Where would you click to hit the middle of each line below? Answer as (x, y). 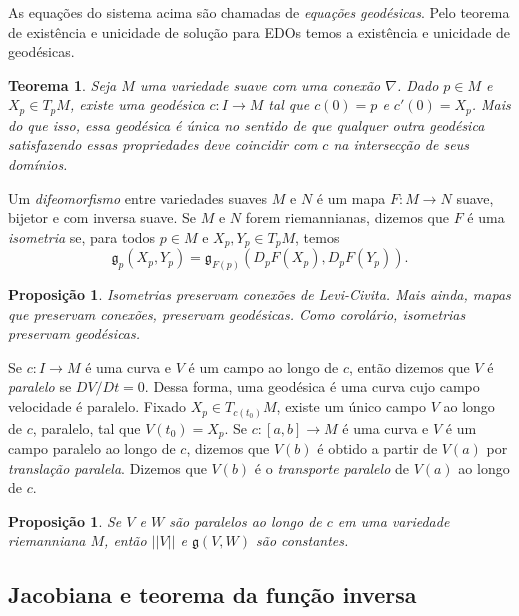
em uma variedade (393, 520)
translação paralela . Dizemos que (107, 467)
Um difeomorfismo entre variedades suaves (138, 197)
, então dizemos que (409, 366)
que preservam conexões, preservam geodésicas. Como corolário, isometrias (237, 313)
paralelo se (40, 386)
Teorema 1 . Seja (62, 84)
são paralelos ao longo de (245, 520)
